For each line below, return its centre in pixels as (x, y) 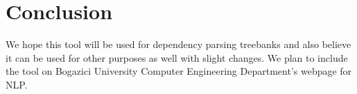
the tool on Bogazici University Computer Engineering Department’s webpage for (179, 71)
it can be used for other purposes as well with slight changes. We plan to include (177, 57)
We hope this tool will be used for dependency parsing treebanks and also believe (178, 44)
